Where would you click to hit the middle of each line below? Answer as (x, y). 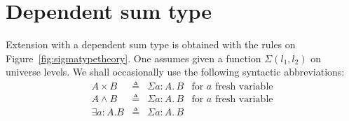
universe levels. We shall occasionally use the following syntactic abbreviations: (175, 72)
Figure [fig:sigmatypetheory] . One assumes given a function (134, 58)
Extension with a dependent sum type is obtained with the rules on (151, 44)
